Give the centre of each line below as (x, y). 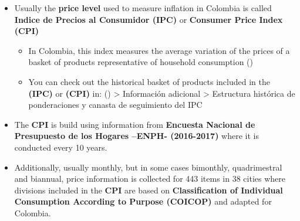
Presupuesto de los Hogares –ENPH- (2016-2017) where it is (136, 136)
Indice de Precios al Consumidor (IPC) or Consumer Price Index (149, 19)
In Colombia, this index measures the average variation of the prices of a (159, 50)
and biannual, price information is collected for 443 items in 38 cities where (150, 178)
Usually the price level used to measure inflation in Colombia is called (143, 8)
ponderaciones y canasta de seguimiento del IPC (115, 105)
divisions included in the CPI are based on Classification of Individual (149, 190)
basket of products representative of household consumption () (141, 62)
